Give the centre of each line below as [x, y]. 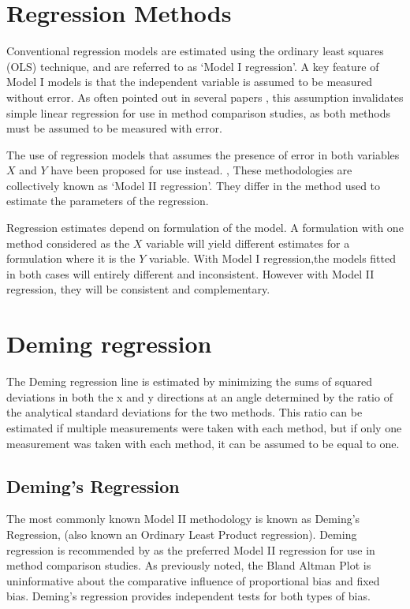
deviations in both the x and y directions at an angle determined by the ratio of [199, 396]
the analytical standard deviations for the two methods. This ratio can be [184, 412]
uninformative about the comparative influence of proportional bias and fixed [193, 580]
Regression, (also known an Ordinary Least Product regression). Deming [182, 534]
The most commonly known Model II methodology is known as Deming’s [183, 519]
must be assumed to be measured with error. [114, 128]
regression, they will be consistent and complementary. [138, 289]
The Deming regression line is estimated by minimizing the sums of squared [189, 381]
